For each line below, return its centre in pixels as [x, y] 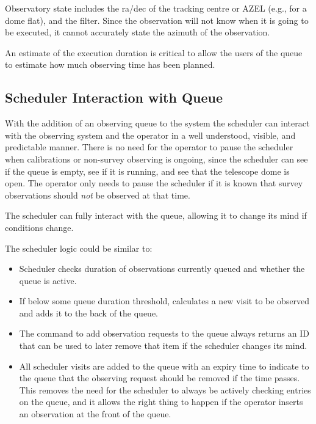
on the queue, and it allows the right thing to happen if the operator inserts [161, 402]
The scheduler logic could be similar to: [79, 248]
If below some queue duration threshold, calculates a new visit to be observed [164, 301]
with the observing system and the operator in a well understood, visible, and [150, 135]
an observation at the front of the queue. [95, 414]
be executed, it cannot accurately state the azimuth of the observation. [138, 32]
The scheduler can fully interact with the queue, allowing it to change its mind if [156, 215]
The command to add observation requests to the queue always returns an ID [164, 333]
